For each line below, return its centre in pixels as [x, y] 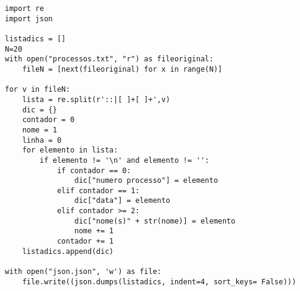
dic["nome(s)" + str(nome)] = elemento [155, 221]
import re [25, 9]
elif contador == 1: [98, 190]
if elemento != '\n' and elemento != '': [124, 160]
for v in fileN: [38, 90]
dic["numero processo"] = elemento [146, 181]
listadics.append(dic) [68, 251]
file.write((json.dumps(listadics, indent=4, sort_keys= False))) [159, 282]
